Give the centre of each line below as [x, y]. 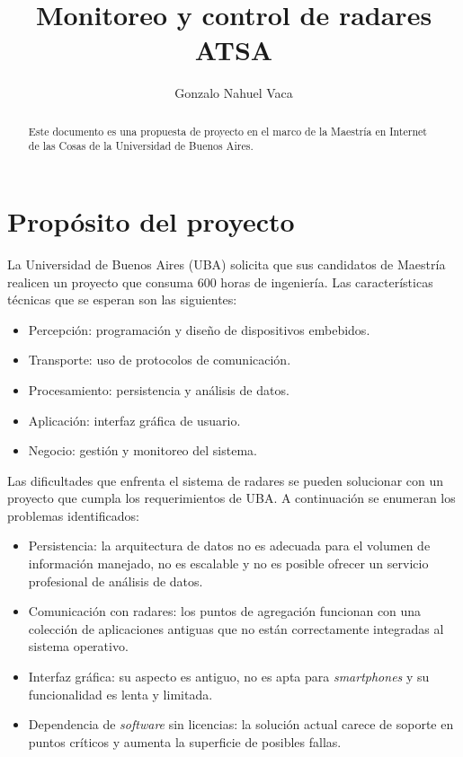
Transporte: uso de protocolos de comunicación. [160, 360]
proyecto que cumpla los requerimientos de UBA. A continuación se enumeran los [231, 498]
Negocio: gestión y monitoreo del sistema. [142, 450]
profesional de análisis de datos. [116, 581]
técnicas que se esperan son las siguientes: [122, 299]
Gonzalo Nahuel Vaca [234, 93]
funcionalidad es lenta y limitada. [120, 694]
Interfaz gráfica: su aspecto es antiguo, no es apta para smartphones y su [229, 677]
